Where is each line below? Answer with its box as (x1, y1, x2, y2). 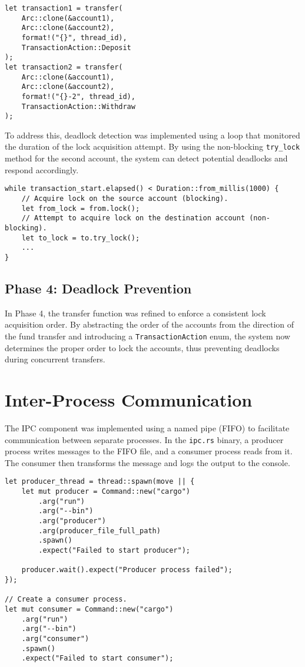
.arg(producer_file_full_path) (38, 526, 161, 535)
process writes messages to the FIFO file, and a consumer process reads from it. (5, 445, 293, 457)
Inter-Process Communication (5, 387, 253, 411)
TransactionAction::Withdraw (21, 102, 135, 111)
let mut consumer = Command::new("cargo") (5, 605, 174, 613)
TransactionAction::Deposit (21, 43, 131, 52)
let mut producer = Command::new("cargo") (21, 487, 190, 496)
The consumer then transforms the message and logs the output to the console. (5, 456, 290, 468)
